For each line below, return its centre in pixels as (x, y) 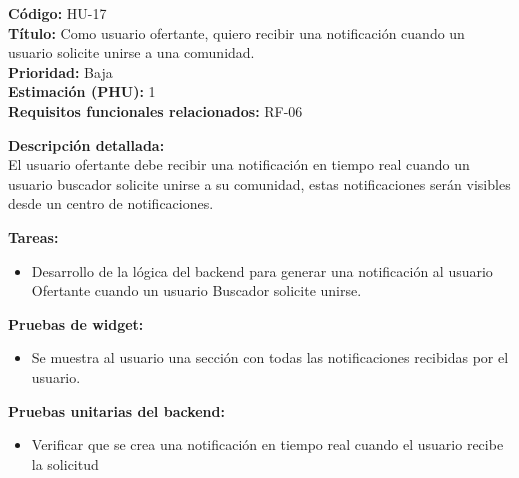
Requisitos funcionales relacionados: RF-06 (155, 110)
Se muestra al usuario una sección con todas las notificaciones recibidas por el (270, 357)
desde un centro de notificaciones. (111, 203)
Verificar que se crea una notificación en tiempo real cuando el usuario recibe (267, 444)
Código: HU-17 (57, 13)
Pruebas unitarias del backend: (116, 410)
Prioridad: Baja (60, 71)
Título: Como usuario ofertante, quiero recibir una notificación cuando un (236, 32)
